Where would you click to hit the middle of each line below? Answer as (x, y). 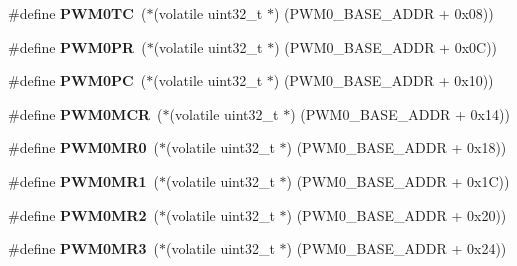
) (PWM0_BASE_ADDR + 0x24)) (396, 248)
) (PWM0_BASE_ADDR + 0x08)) (383, 13)
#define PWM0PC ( (77, 80)
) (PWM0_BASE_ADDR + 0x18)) (396, 147)
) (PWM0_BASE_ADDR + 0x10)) (383, 80)
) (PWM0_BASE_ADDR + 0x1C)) (398, 180)
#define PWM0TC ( (77, 13)
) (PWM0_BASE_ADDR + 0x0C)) (386, 46)
